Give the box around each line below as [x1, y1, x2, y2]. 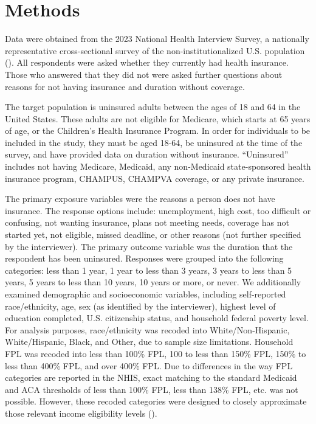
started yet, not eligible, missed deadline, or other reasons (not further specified [5, 228, 301, 241]
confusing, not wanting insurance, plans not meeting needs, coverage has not [5, 216, 289, 229]
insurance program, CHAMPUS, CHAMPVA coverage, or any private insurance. [5, 172, 304, 184]
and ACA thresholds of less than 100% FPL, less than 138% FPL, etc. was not [5, 383, 298, 395]
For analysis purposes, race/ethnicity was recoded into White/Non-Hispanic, [5, 323, 290, 336]
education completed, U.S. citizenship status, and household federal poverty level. [5, 311, 309, 324]
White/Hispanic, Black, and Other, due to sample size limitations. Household [5, 335, 294, 348]
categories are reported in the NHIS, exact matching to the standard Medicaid [5, 371, 297, 384]
